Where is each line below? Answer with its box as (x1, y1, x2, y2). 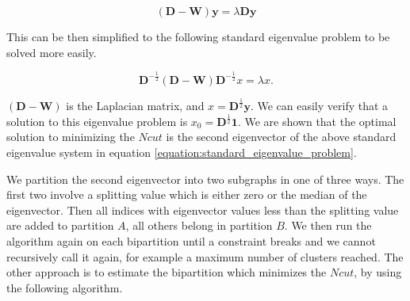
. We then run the (284, 217, 372, 234)
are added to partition (6, 217, 114, 234)
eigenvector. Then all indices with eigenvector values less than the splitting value (6, 201, 399, 218)
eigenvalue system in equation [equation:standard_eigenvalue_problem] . (6, 144, 357, 161)
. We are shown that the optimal (237, 112, 397, 129)
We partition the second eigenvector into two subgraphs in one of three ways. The (6, 170, 404, 187)
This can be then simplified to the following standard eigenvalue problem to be (6, 29, 390, 44)
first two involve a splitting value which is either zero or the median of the (6, 186, 367, 203)
